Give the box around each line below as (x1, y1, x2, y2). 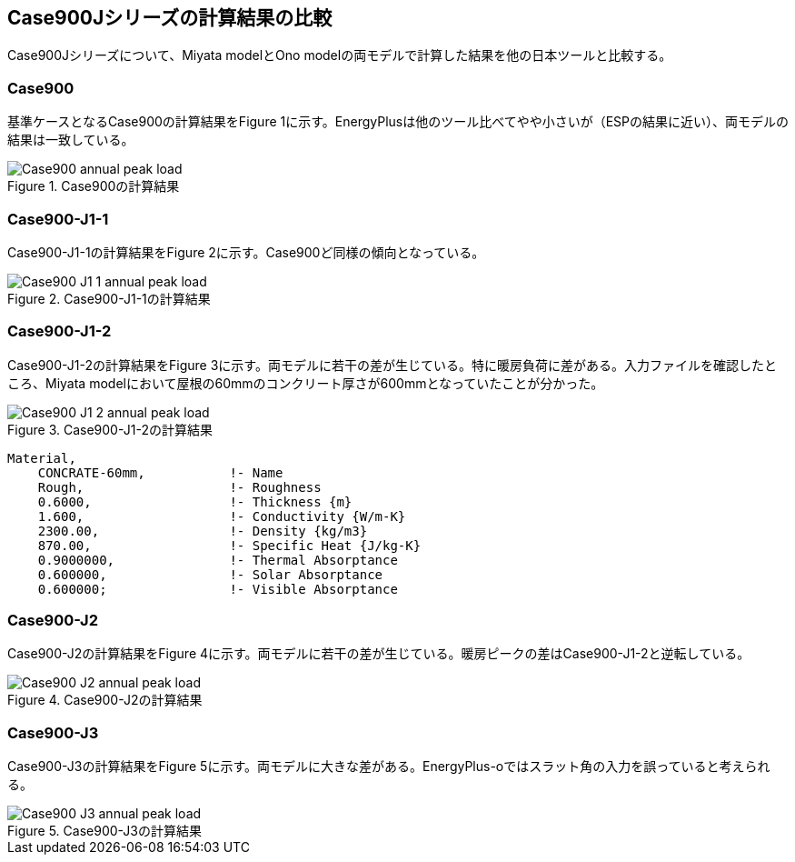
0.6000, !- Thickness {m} (37, 494, 353, 509)
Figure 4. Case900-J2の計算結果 (7, 692, 203, 708)
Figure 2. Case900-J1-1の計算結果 (7, 290, 211, 306)
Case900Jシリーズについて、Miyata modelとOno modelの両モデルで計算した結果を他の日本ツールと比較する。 (7, 47, 672, 64)
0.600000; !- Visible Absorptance (37, 581, 398, 596)
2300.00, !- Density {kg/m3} (37, 523, 368, 538)
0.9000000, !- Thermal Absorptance (37, 552, 398, 567)
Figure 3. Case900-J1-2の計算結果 (7, 421, 213, 437)
